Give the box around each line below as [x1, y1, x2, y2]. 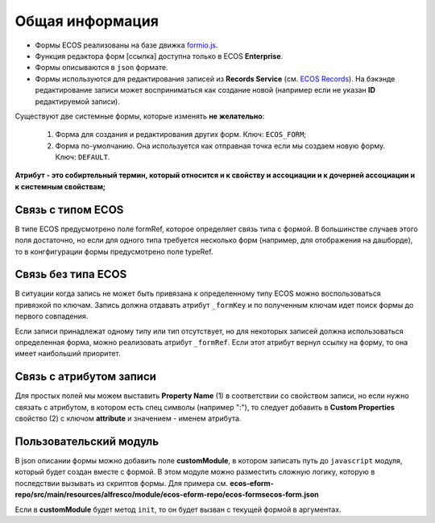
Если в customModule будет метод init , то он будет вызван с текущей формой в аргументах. [14, 504, 342, 514]
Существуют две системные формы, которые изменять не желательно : [14, 111, 265, 121]
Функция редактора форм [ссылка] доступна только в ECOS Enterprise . [35, 51, 284, 60]
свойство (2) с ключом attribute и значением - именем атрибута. [14, 413, 242, 423]
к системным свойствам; [14, 181, 106, 191]
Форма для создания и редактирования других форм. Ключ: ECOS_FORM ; [55, 130, 306, 139]
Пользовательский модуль [14, 434, 159, 448]
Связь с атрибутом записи [14, 370, 157, 384]
